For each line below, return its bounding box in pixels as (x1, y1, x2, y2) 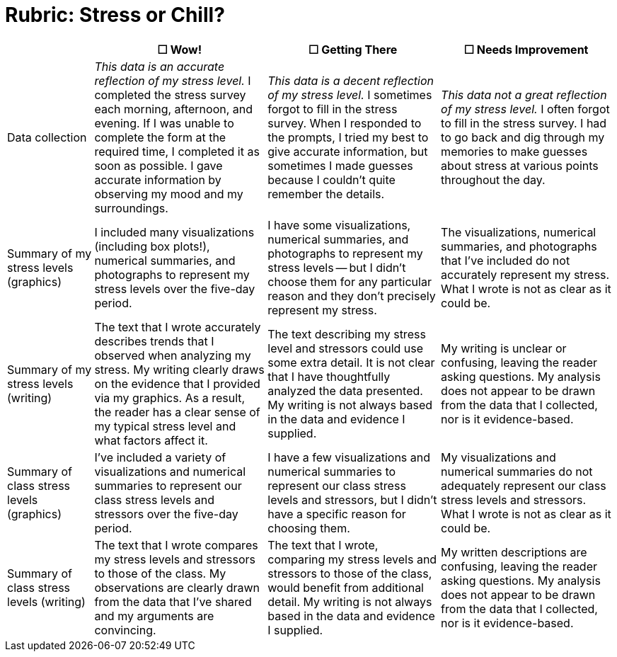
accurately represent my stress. (441, 267, 610, 282)
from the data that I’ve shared (94, 594, 252, 609)
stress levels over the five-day (94, 281, 255, 296)
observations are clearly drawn (94, 580, 260, 595)
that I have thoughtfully (267, 369, 391, 384)
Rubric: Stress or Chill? (5, 3, 225, 27)
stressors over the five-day (94, 506, 238, 521)
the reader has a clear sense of (94, 404, 260, 419)
